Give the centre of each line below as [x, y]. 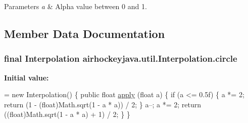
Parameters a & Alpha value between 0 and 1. [76, 6]
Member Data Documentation [85, 33]
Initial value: [27, 77]
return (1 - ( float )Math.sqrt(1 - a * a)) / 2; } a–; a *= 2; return [103, 104]
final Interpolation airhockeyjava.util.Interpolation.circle [121, 58]
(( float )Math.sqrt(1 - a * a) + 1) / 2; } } [67, 114]
